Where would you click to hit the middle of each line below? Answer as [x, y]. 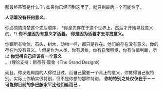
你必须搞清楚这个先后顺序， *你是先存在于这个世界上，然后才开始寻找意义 [79, 28]
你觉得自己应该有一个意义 [36, 56]
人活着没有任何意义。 [26, 17]
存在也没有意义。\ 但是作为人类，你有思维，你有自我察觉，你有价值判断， [79, 50]
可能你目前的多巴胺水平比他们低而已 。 [44, 84]
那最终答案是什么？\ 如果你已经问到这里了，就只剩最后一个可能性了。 [75, 7]
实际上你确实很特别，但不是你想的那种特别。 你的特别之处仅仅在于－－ [84, 78]
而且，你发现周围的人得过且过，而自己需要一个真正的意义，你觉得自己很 [77, 72]
